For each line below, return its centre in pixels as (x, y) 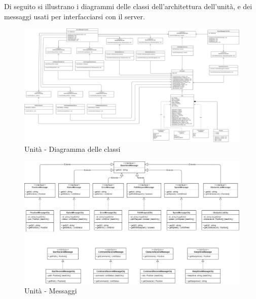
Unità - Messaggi (51, 291)
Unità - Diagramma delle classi (72, 149)
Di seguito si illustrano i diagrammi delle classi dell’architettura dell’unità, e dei (128, 6)
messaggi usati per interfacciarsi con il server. (75, 16)
